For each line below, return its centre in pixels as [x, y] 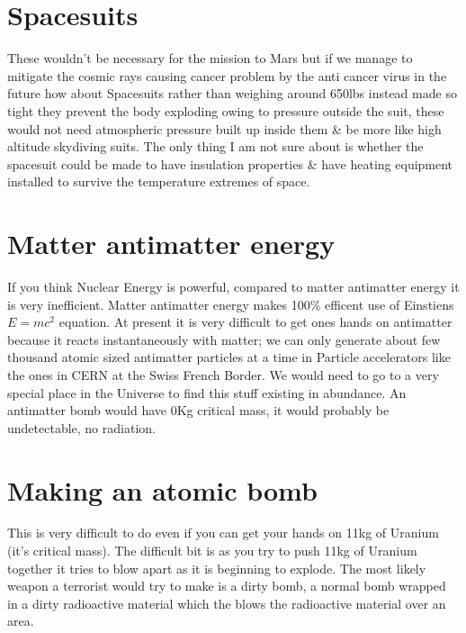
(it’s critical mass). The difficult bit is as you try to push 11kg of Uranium [212, 551]
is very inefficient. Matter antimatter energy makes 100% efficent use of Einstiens [231, 304]
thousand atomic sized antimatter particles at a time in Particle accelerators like [229, 357]
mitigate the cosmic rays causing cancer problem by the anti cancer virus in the [227, 75]
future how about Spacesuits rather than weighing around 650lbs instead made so [232, 93]
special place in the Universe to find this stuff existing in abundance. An [207, 392]
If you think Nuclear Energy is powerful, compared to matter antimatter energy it [233, 286]
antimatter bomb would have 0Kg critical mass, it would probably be [198, 410]
